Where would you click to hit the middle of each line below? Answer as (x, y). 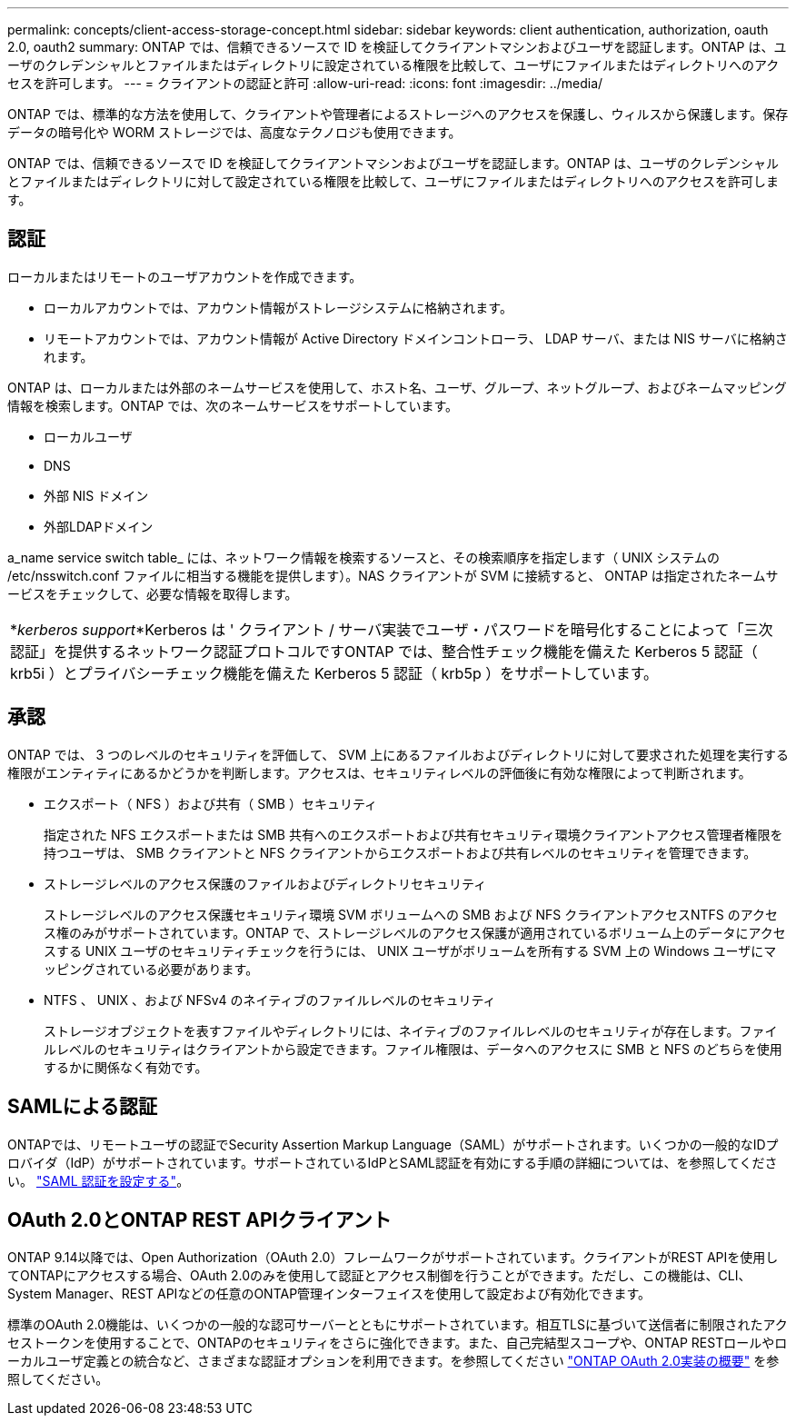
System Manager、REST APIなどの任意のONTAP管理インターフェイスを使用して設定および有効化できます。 (329, 1294)
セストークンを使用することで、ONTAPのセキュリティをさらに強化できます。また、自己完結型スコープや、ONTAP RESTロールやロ (398, 1343)
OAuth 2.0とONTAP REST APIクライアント (199, 1219)
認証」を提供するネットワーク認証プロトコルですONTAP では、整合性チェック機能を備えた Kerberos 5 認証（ (384, 651)
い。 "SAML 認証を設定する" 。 (99, 1180)
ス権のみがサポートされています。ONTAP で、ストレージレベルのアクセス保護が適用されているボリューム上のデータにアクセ (415, 932)
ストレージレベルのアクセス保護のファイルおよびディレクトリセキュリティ (265, 883)
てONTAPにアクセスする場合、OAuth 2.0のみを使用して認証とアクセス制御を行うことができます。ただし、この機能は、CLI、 (379, 1276)
